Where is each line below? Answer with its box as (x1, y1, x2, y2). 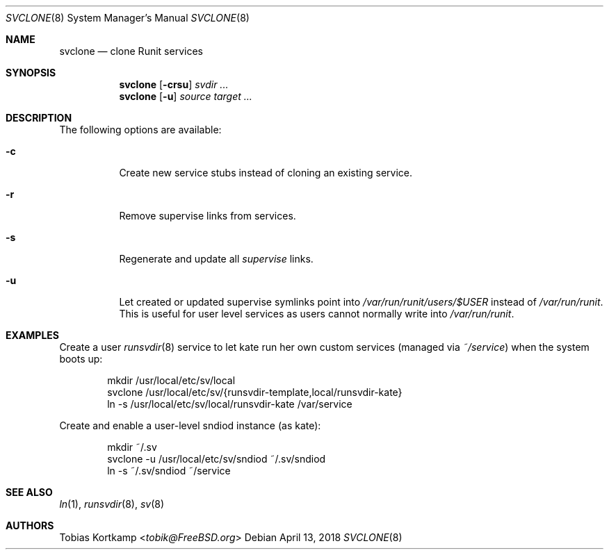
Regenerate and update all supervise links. (119, 253, 314, 265)
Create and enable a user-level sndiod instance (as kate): (59, 420, 321, 431)
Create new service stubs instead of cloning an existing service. (119, 167, 412, 179)
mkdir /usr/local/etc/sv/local (107, 374, 236, 386)
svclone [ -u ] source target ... (119, 90, 252, 102)
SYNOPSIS (6, 67, 56, 78)
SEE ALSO (6, 486, 53, 498)
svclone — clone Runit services (59, 45, 203, 57)
